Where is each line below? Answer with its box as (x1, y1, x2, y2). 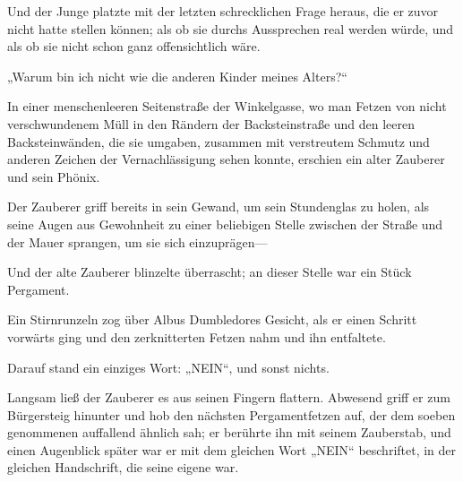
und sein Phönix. (7, 167, 100, 185)
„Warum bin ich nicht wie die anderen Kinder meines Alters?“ (7, 66, 347, 85)
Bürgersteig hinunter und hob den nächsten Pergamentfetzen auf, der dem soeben (7, 405, 456, 424)
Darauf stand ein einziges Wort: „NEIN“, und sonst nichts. (7, 357, 330, 376)
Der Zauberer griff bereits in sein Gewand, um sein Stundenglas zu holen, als (7, 197, 430, 216)
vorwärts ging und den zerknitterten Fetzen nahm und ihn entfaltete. (7, 327, 386, 346)
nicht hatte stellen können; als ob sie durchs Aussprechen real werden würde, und (7, 19, 454, 38)
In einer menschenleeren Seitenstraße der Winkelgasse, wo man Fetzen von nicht (7, 97, 447, 116)
